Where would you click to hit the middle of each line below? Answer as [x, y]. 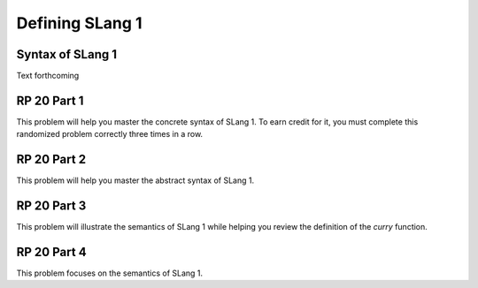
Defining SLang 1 [79, 23]
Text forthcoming [48, 76]
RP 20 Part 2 [51, 159]
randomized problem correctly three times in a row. [110, 134]
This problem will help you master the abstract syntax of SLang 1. [135, 180]
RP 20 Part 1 [50, 100]
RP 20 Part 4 [52, 252]
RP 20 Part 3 [51, 206]
